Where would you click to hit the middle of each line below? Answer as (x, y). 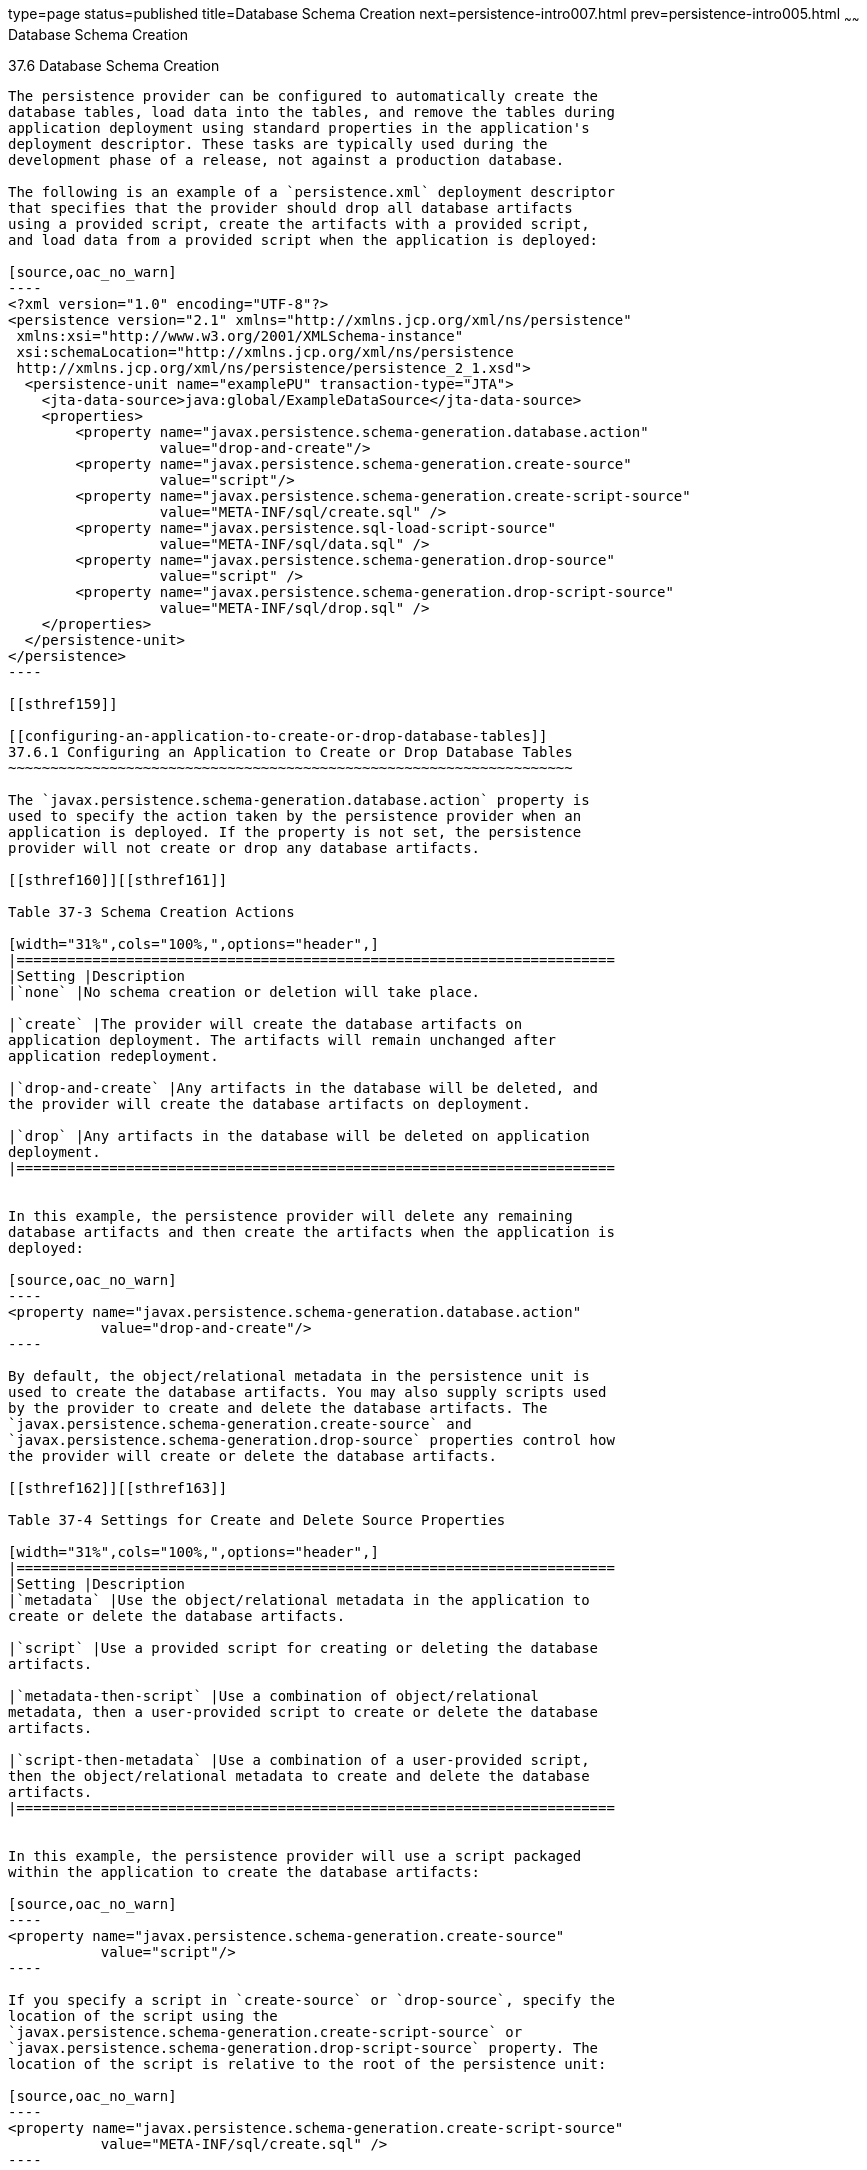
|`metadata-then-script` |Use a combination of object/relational (274, 1695)
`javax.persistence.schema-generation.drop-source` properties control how (311, 1439)
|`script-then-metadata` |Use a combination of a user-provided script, (299, 1759)
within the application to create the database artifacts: (244, 1871)
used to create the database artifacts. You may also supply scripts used (307, 1391)
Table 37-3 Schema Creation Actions (151, 911)
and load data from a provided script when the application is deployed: (303, 239)
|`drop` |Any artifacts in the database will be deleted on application (299, 1135)
